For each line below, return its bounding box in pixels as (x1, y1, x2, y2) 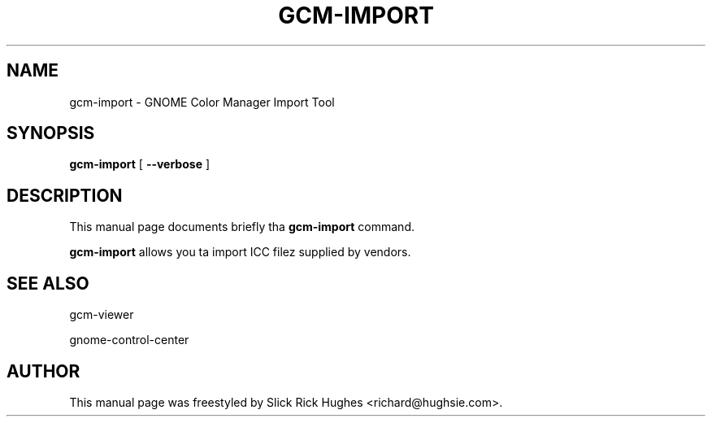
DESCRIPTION (7, 185, 123, 206)
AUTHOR (7, 360, 80, 382)
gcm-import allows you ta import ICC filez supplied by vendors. (69, 245, 411, 259)
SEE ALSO (7, 273, 89, 294)
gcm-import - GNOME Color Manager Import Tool (69, 94, 335, 109)
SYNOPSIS (7, 123, 95, 144)
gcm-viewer (69, 307, 134, 322)
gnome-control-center (69, 333, 189, 347)
